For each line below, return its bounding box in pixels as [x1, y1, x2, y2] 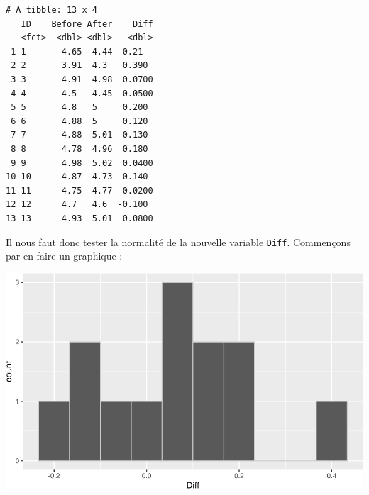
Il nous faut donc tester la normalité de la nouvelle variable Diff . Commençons [6, 234, 351, 249]
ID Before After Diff [21, 18, 153, 29]
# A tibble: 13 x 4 [6, 5, 97, 15]
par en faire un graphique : [6, 248, 123, 263]
